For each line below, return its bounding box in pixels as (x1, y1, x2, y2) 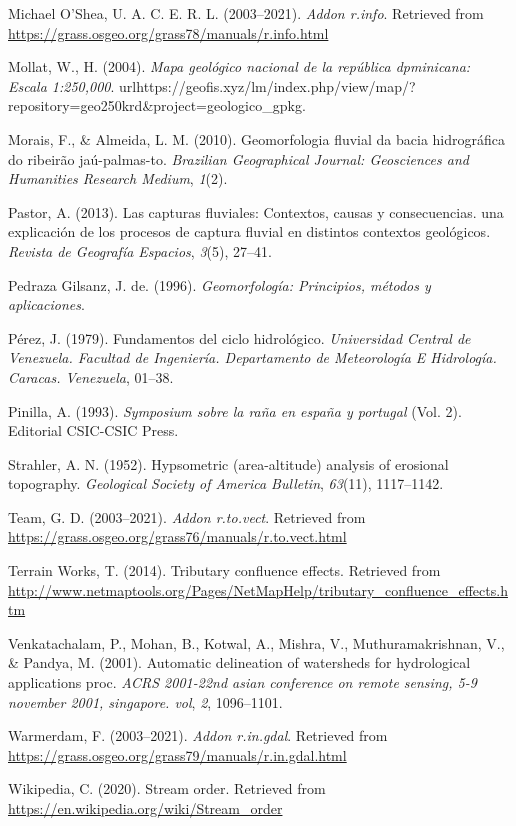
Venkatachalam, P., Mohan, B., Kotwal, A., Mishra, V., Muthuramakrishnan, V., (8, 632, 505, 653)
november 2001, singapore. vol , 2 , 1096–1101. (8, 691, 283, 712)
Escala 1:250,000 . (8, 75, 115, 96)
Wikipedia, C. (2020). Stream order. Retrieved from (8, 778, 326, 799)
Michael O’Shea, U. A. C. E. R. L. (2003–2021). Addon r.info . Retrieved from (8, 3, 484, 23)
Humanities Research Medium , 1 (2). (8, 168, 228, 189)
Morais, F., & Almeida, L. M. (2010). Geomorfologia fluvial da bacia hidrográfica (8, 128, 505, 149)
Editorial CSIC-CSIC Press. (8, 420, 179, 441)
